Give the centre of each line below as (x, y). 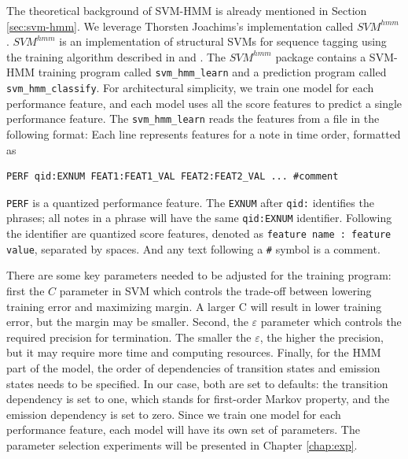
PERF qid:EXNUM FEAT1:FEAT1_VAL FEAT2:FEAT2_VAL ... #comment (173, 177)
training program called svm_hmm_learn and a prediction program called (212, 72)
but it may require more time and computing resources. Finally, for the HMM (194, 352)
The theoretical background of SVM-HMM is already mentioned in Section (187, 10)
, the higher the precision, (322, 337)
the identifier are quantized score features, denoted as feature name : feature (199, 233)
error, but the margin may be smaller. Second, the (127, 322)
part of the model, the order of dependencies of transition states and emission (193, 367)
